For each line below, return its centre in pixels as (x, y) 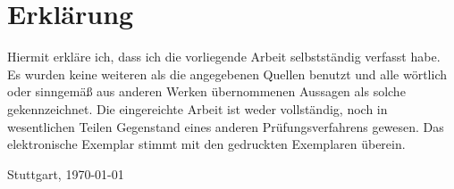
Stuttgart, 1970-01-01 (66, 173)
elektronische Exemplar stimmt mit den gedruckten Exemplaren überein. (206, 144)
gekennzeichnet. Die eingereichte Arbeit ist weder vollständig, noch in (198, 108)
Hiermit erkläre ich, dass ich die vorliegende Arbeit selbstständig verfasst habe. (224, 57)
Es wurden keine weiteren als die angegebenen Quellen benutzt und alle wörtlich (227, 74)
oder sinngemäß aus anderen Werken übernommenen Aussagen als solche (206, 91)
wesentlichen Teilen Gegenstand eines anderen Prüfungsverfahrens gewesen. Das (226, 126)
